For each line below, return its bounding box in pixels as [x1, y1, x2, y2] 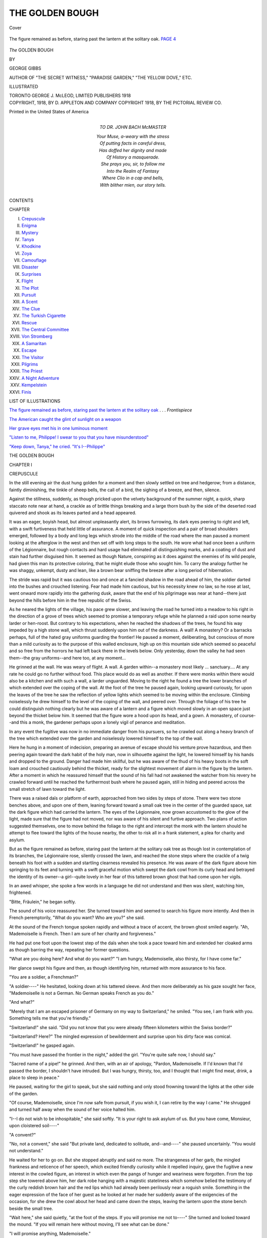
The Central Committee [21, 327, 69, 332]
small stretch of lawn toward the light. [9, 786, 86, 792]
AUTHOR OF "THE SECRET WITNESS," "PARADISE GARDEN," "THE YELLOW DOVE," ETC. [9, 74, 192, 80]
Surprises [21, 271, 42, 277]
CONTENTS [9, 197, 34, 203]
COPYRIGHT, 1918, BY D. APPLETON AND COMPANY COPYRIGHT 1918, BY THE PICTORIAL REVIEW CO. [9, 100, 222, 105]
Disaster [21, 264, 39, 270]
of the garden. [9, 1090, 38, 1096]
